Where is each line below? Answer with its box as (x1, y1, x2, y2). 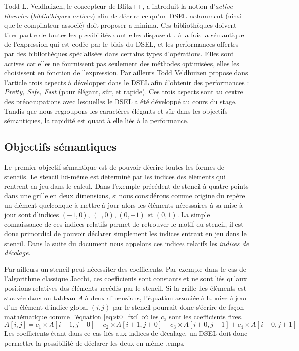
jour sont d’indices (4, 209, 59, 219)
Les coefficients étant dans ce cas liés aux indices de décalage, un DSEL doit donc (4, 328, 248, 338)
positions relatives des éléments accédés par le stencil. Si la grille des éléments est (4, 283, 247, 293)
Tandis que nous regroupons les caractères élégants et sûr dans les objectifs (4, 105, 228, 116)
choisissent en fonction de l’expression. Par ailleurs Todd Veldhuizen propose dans (4, 68, 248, 78)
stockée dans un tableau (4, 292, 76, 302)
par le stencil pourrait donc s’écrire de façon (112, 302, 244, 312)
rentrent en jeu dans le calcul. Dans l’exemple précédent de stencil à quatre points (4, 181, 249, 191)
